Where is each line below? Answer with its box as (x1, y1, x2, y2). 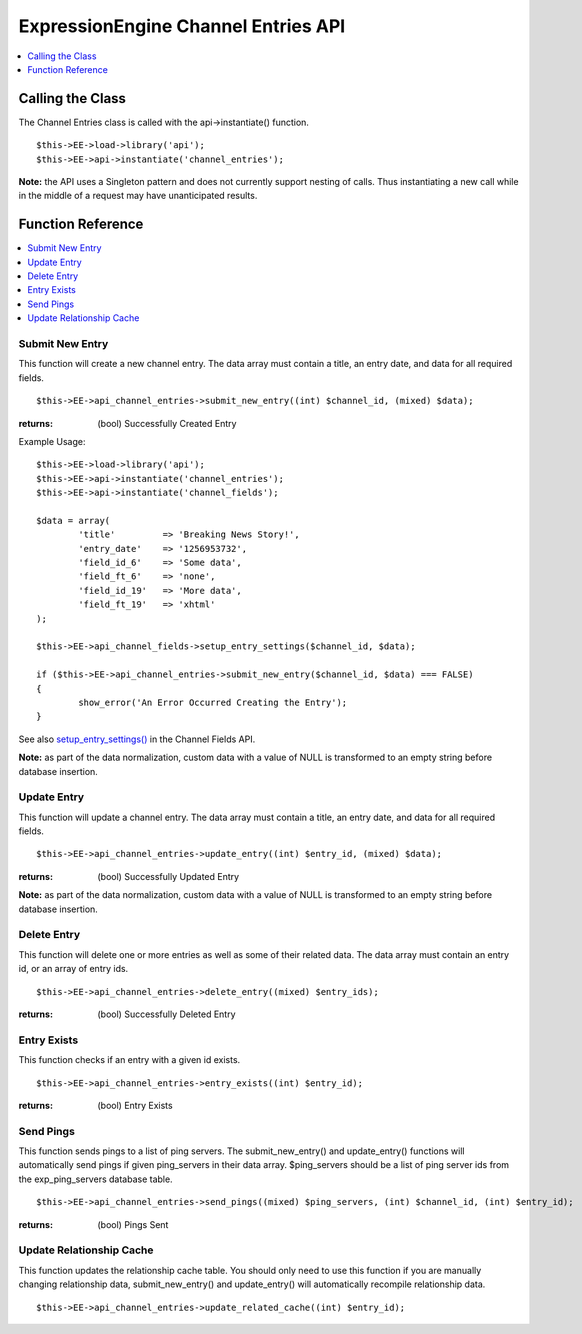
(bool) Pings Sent (97, 1218, 169, 1230)
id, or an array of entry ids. (18, 963, 129, 975)
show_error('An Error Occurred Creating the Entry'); (78, 697, 348, 708)
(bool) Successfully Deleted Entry (97, 1008, 236, 1020)
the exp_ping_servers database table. (18, 1173, 174, 1185)
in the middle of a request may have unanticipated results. (18, 190, 258, 202)
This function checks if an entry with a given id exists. (18, 1054, 241, 1066)
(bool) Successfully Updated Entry (97, 870, 240, 882)
